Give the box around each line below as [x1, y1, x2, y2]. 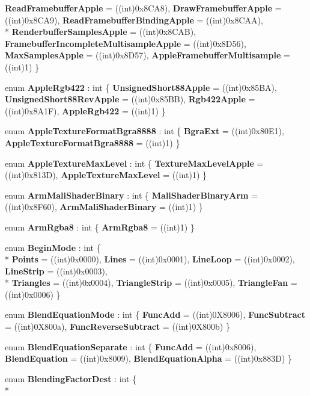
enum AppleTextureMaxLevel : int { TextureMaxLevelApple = [5, 156, 264, 169]
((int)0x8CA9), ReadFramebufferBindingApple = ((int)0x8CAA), [5, 13, 263, 26]
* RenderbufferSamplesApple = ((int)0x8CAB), [5, 25, 196, 38]
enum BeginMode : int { [5, 241, 101, 253]
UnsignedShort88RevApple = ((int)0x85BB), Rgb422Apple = [5, 93, 255, 105]
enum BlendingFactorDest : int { [5, 372, 137, 385]
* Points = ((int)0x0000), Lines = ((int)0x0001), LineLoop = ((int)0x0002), [5, 253, 295, 265]
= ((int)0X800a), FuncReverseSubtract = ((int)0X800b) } [5, 320, 230, 333]
